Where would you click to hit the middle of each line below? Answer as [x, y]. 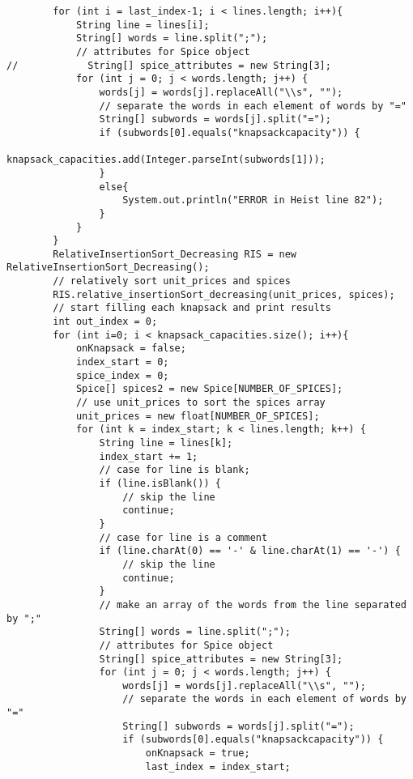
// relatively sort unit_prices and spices [172, 281]
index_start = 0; [122, 362]
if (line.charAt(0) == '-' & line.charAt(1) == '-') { [250, 551]
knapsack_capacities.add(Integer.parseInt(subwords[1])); [166, 160]
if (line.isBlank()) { [160, 483]
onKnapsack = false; [131, 349]
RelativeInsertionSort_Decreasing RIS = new [175, 254]
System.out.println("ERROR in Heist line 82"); [253, 200]
